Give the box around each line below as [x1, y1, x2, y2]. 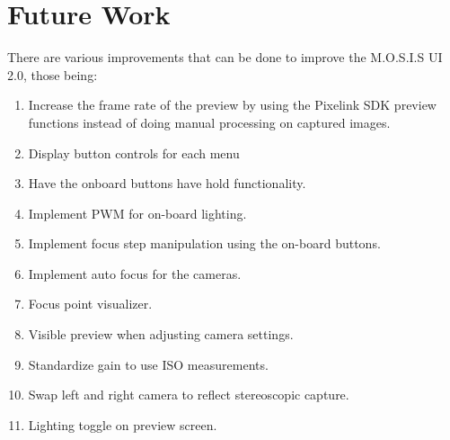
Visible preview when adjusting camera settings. [28, 325, 294, 344]
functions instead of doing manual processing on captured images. [28, 112, 391, 131]
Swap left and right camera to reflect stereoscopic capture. [28, 385, 349, 404]
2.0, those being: [7, 65, 98, 84]
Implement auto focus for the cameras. [28, 264, 242, 283]
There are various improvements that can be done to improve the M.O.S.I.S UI [7, 48, 443, 67]
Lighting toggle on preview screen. [28, 415, 217, 434]
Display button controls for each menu [28, 143, 240, 162]
